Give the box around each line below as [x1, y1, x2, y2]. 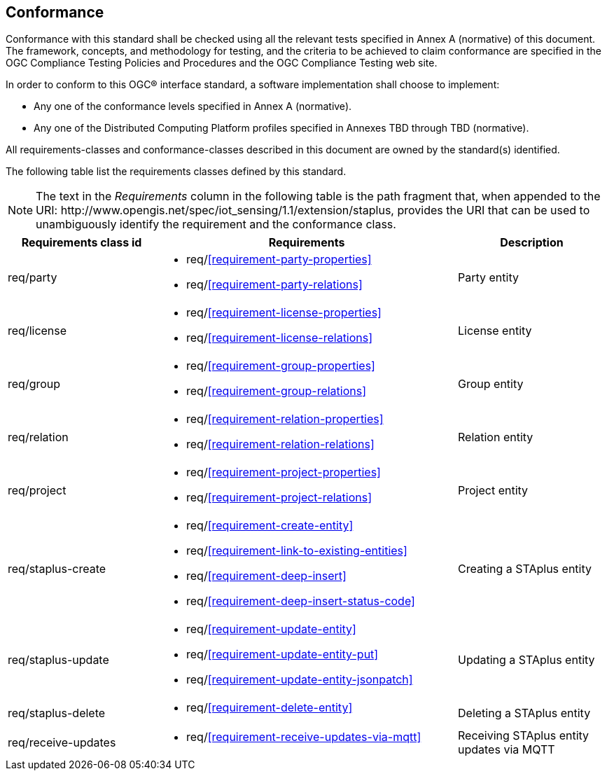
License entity [458, 324, 532, 338]
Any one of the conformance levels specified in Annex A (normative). [34, 100, 352, 113]
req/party [8, 270, 57, 285]
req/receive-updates [8, 735, 116, 750]
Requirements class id [21, 235, 142, 250]
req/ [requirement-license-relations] [186, 331, 373, 345]
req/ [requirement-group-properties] [186, 359, 375, 373]
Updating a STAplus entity [458, 653, 595, 667]
